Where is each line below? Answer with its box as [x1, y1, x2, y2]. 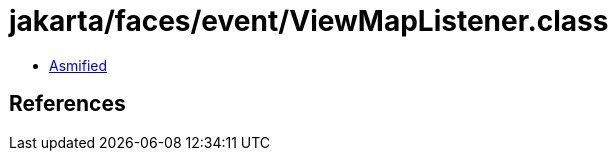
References [9, 91, 126, 117]
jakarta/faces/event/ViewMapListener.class [9, 4, 609, 38]
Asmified [49, 56, 108, 74]
